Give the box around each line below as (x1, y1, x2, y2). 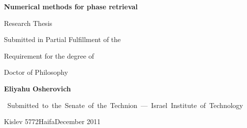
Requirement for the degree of (4, 50, 94, 61)
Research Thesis (4, 18, 53, 28)
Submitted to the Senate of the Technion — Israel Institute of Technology (7, 100, 243, 110)
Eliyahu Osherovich (4, 83, 71, 93)
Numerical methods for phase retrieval (4, 1, 138, 11)
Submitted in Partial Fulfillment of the (4, 34, 121, 44)
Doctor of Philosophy (4, 67, 68, 77)
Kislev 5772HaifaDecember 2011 (4, 116, 101, 127)
